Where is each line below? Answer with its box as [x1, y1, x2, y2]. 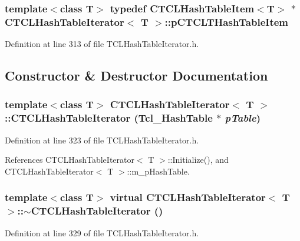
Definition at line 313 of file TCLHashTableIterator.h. [5, 38, 199, 50]
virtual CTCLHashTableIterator [110, 190, 266, 205]
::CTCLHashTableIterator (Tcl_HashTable [5, 111, 213, 125]
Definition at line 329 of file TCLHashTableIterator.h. [5, 226, 199, 239]
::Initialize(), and [167, 153, 229, 166]
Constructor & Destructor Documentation [5, 66, 268, 85]
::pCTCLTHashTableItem [164, 14, 289, 29]
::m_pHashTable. [127, 165, 190, 177]
